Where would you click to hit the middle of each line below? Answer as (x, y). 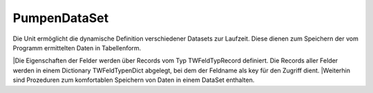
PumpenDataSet (61, 18)
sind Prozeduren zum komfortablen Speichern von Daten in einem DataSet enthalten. (134, 80)
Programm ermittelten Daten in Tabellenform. (77, 48)
